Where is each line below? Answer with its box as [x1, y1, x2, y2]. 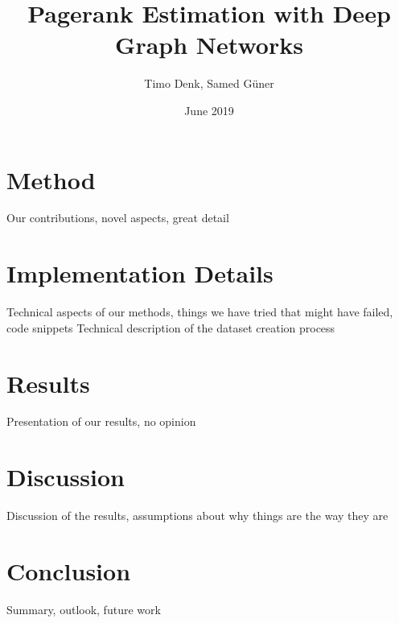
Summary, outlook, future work [6, 600, 161, 617]
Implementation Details [6, 257, 274, 290]
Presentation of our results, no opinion [6, 413, 196, 430]
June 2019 [184, 101, 234, 118]
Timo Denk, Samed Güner [144, 75, 274, 92]
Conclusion [6, 554, 131, 587]
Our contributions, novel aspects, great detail [6, 209, 229, 226]
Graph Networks [115, 28, 303, 61]
